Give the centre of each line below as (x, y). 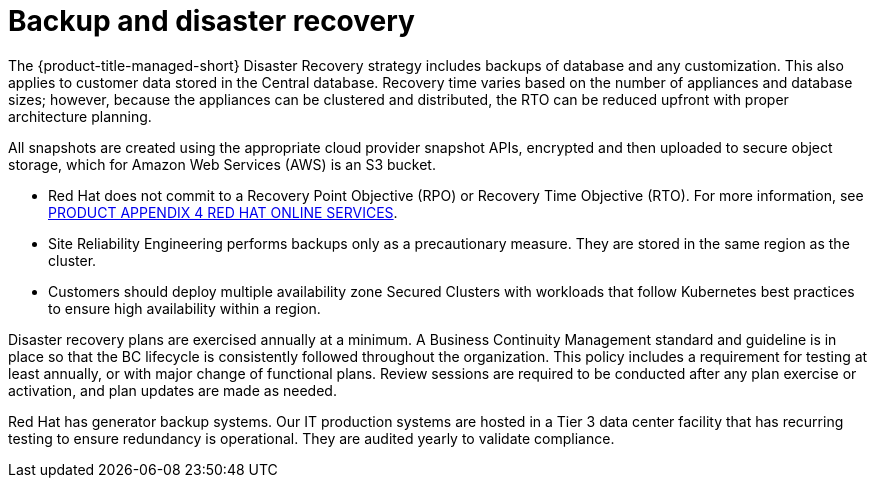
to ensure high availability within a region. (184, 308)
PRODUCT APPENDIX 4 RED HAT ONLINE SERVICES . (223, 212)
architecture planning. (80, 116)
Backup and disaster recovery (211, 21)
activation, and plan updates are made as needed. (172, 390)
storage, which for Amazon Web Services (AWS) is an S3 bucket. (222, 164)
